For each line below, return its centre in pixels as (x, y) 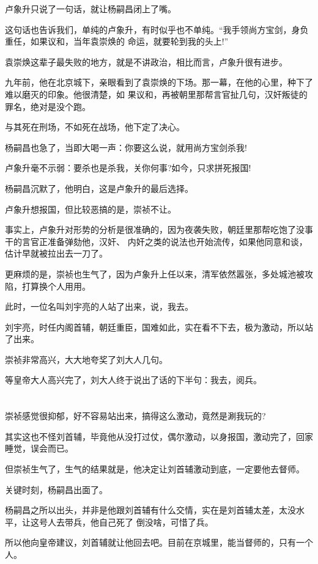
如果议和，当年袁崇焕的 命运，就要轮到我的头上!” (129, 41)
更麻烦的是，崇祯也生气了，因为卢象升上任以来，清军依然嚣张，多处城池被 (155, 273)
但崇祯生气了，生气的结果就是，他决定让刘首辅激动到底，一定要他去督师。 (155, 469)
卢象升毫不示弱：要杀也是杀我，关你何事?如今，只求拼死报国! (128, 168)
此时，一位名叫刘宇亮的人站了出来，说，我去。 (99, 306)
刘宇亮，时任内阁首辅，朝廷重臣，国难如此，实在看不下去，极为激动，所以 (155, 327)
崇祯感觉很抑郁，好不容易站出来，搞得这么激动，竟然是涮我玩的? (135, 416)
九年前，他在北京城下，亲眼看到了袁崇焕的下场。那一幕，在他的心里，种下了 (159, 82)
